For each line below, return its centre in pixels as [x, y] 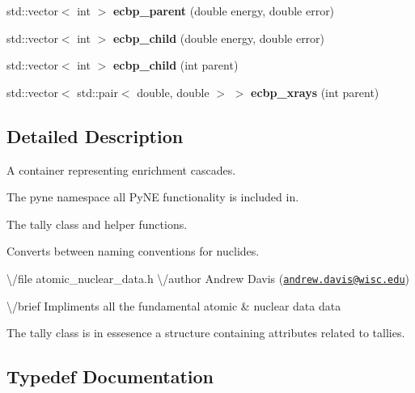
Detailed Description [95, 135]
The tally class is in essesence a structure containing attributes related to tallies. [206, 333]
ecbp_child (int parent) [176, 65]
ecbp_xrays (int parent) [315, 92]
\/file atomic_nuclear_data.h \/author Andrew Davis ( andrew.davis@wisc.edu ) [208, 278]
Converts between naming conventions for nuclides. [133, 251]
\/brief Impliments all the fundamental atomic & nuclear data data [174, 305]
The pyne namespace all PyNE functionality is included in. [153, 197]
